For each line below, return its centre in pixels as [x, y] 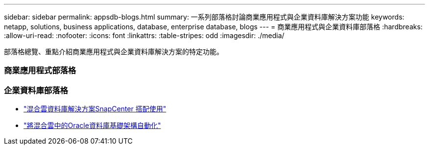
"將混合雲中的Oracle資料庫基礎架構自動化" [92, 126]
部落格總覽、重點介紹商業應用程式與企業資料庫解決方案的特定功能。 [114, 52]
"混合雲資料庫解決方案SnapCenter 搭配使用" [95, 109]
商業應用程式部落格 [40, 71]
